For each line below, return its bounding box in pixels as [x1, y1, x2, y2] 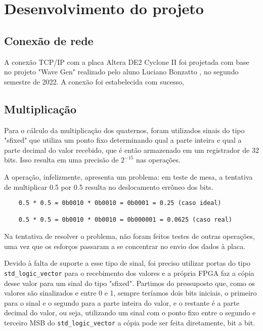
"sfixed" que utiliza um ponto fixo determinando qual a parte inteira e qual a [4, 135, 242, 145]
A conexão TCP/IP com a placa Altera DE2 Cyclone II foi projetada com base [4, 56, 249, 67]
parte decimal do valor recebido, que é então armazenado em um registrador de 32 [4, 144, 259, 155]
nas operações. [136, 154, 181, 165]
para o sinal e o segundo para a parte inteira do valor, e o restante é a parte [4, 297, 240, 308]
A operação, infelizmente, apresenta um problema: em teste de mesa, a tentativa [4, 171, 253, 182]
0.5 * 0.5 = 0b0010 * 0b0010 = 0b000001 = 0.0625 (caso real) [18, 216, 233, 224]
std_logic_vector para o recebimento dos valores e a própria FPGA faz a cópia [4, 267, 254, 278]
